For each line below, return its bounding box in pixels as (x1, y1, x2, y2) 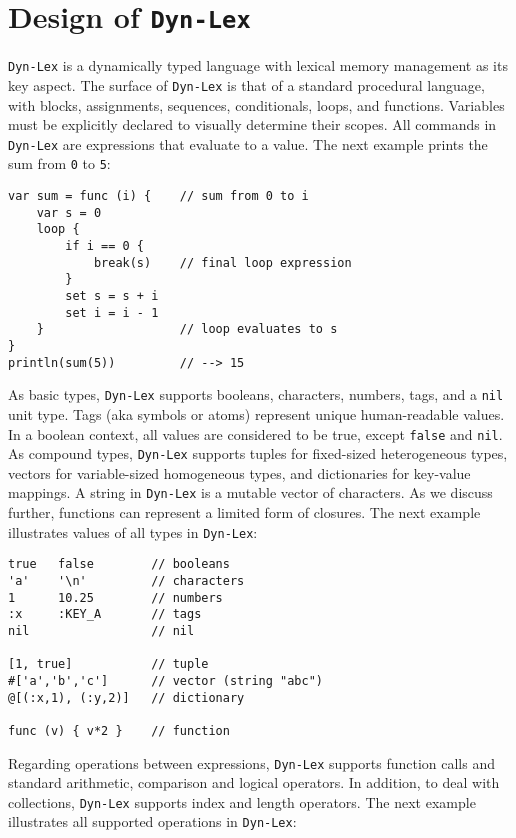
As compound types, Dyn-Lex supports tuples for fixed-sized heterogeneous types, (8, 443, 508, 464)
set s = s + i (65, 289, 159, 303)
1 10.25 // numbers (8, 590, 223, 605)
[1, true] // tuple (8, 657, 209, 672)
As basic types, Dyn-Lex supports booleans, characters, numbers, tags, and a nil (8, 384, 504, 405)
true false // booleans (8, 557, 230, 572)
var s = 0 (36, 205, 102, 220)
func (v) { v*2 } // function (8, 723, 230, 738)
